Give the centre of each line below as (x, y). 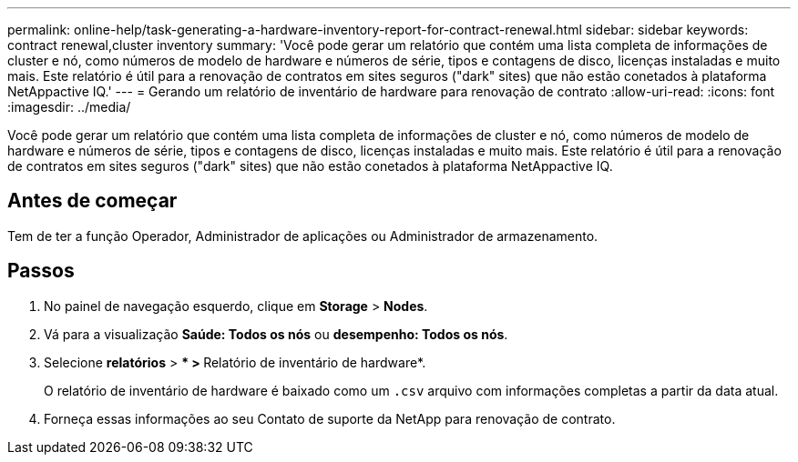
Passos (41, 271)
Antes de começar (92, 201)
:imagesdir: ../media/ (69, 107)
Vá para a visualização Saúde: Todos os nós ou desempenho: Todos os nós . (276, 334)
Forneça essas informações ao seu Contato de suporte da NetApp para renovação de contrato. (330, 418)
